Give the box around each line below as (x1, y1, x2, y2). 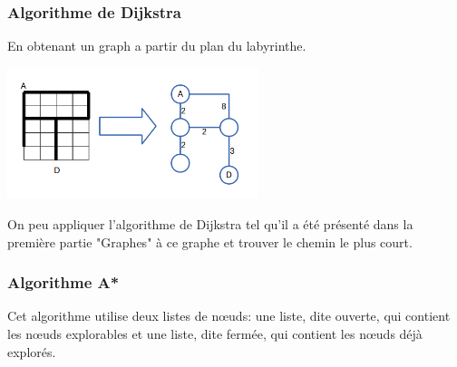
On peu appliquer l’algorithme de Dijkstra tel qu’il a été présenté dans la (7, 215, 413, 234)
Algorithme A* (7, 271, 120, 294)
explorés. (7, 342, 56, 361)
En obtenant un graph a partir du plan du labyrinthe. (7, 36, 306, 55)
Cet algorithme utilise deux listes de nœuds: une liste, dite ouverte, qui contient (7, 306, 451, 325)
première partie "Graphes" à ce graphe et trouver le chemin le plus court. (7, 232, 413, 251)
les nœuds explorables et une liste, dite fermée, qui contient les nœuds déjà (7, 324, 423, 343)
